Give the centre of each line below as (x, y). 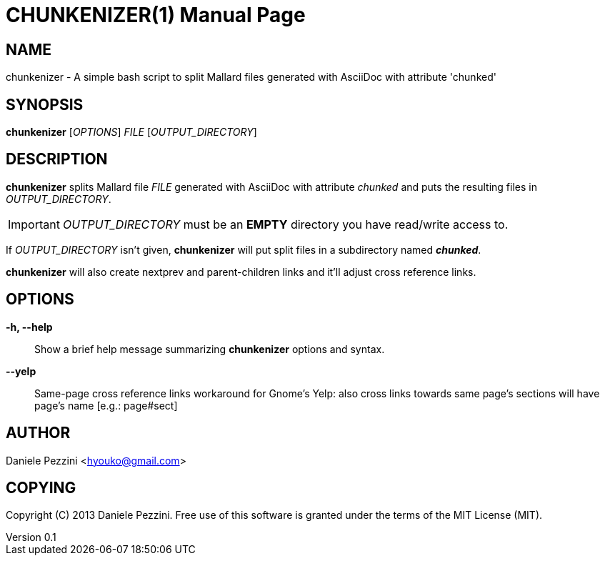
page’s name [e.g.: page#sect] (106, 405)
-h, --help (29, 327)
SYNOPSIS (45, 104)
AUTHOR (38, 433)
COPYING (41, 487)
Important (34, 224)
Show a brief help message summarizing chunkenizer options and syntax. (210, 349)
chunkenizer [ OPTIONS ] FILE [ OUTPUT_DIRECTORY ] (131, 132)
